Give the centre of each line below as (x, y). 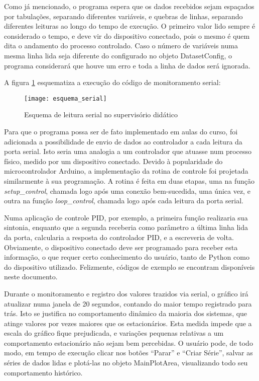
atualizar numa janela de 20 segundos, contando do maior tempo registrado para (128, 303)
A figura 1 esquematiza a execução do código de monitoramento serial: (112, 82)
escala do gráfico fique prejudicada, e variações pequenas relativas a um (114, 333)
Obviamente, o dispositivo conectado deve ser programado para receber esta (121, 247)
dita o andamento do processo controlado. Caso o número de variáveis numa (121, 46)
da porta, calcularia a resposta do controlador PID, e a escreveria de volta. (119, 237)
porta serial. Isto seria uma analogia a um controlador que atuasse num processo (128, 151)
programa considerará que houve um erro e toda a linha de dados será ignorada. (127, 65)
